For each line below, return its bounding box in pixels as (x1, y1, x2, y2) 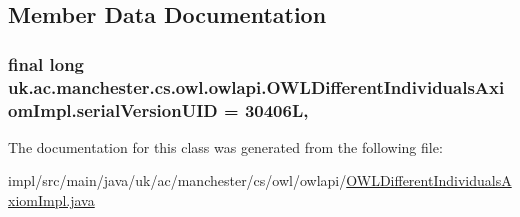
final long (8, 51, 85, 76)
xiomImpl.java (8, 190, 95, 211)
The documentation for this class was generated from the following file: (8, 136, 443, 157)
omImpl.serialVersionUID (8, 97, 218, 122)
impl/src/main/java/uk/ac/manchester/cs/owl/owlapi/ (8, 170, 347, 191)
